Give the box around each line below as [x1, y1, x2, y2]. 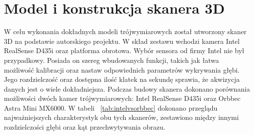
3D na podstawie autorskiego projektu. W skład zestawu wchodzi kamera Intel [4, 36, 240, 46]
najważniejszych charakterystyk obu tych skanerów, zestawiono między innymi [4, 112, 239, 122]
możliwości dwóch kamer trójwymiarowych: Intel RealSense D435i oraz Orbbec [4, 93, 241, 103]
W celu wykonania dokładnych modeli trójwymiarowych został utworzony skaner [4, 26, 247, 37]
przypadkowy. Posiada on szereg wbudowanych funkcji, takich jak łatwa [4, 55, 219, 65]
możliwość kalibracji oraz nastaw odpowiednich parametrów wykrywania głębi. [4, 64, 240, 75]
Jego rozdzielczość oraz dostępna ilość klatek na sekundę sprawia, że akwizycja [4, 74, 240, 84]
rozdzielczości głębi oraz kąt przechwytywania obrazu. [4, 122, 165, 132]
